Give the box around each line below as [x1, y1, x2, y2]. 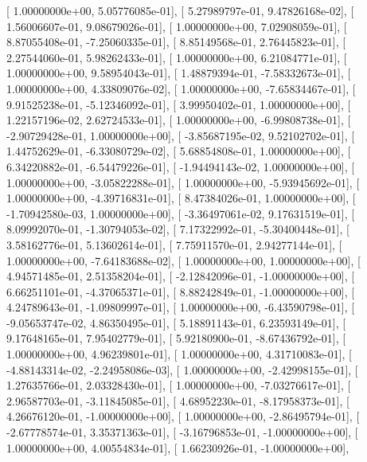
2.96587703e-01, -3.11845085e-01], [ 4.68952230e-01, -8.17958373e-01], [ [6, 392, 349, 409]
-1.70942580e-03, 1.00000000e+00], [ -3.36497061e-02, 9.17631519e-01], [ [6, 205, 355, 221]
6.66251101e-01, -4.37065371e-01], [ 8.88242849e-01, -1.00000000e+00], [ [6, 283, 355, 300]
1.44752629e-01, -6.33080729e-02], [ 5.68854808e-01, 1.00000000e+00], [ [6, 143, 351, 159]
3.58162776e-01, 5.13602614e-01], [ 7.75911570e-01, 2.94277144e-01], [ [6, 236, 342, 253]
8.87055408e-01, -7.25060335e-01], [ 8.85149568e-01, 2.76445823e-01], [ [6, 33, 346, 50]
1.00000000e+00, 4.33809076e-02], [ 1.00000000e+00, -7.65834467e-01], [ [6, 80, 356, 96]
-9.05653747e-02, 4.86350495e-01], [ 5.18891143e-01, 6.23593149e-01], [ [6, 314, 346, 331]
